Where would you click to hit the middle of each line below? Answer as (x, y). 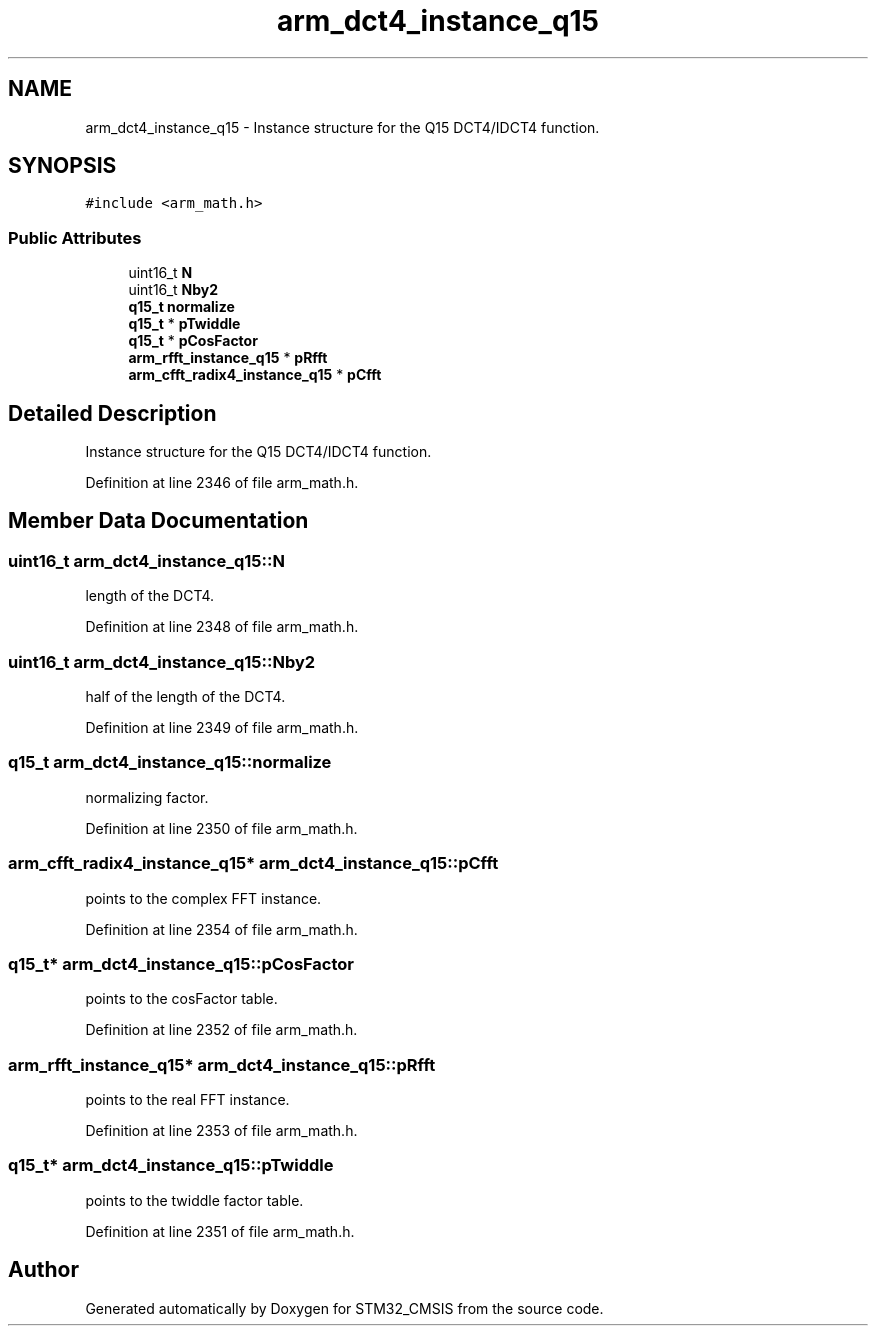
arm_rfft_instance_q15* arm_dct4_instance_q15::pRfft (222, 1064)
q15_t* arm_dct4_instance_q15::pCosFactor (181, 963)
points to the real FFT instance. (187, 1099)
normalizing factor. (147, 797)
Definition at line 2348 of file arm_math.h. (222, 627)
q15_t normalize (181, 307)
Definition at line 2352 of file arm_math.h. (221, 1030)
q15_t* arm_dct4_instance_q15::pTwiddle (171, 1165)
